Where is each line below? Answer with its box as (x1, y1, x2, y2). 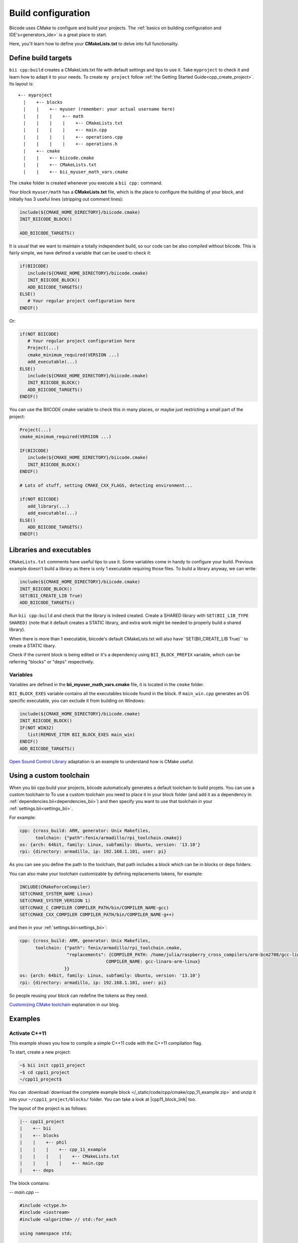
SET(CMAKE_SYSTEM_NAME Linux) (19, 891, 93, 897)
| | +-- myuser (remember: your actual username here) (23, 106, 175, 112)
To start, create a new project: (9, 1049, 71, 1055)
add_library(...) (27, 503, 70, 509)
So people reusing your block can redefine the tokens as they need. (9, 992, 148, 998)
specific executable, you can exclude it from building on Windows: (9, 698, 145, 704)
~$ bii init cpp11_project (19, 1063, 85, 1068)
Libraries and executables (9, 545, 91, 554)
